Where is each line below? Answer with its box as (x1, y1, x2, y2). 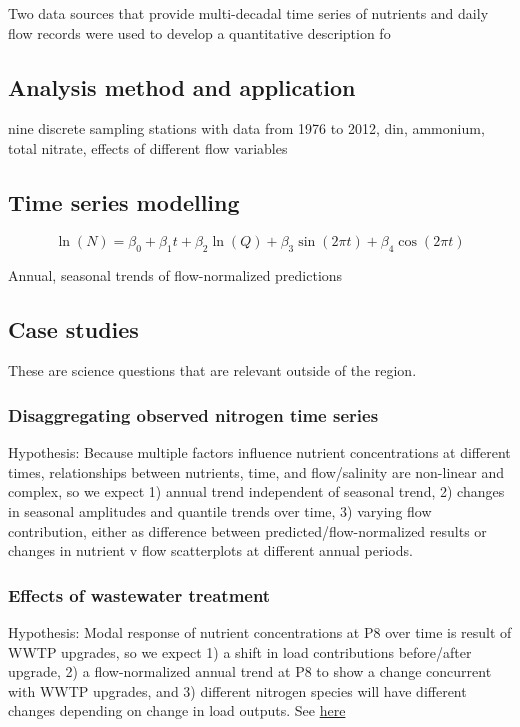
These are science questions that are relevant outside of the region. (8, 360, 417, 381)
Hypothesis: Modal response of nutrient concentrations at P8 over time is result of (8, 621, 512, 642)
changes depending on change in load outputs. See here (8, 700, 346, 721)
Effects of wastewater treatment (8, 582, 271, 607)
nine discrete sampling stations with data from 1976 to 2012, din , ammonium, (8, 118, 485, 139)
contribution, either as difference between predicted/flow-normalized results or (8, 520, 487, 541)
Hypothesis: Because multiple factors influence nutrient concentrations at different (8, 442, 511, 463)
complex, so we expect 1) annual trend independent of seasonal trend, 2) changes (8, 481, 505, 502)
